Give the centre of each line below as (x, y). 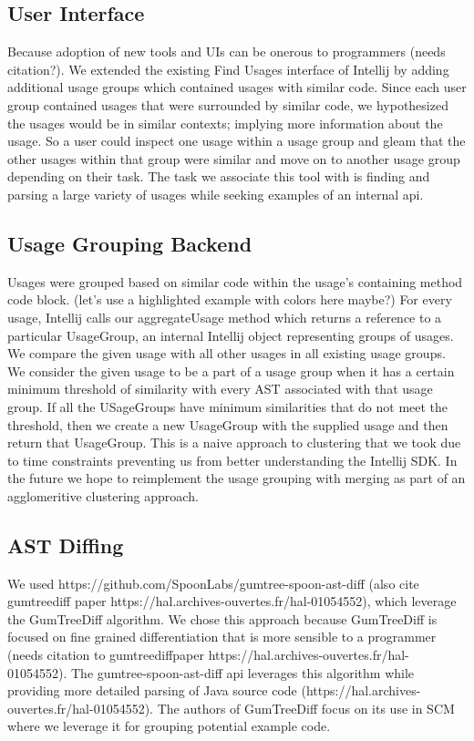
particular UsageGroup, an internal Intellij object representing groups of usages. (231, 335)
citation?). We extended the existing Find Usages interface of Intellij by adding (228, 69)
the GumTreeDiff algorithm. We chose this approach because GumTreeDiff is (222, 618)
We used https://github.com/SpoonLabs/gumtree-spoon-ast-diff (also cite (213, 583)
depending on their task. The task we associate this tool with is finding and (219, 176)
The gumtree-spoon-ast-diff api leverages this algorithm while (242, 672)
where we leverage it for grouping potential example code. (169, 726)
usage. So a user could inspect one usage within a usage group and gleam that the (237, 141)
